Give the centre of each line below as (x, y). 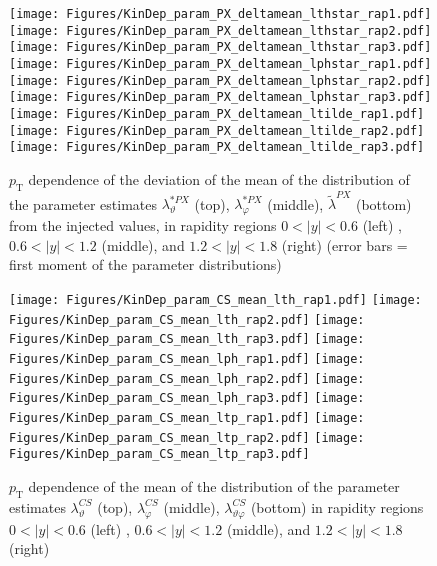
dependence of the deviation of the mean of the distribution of (219, 178)
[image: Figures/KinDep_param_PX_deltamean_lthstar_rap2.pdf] (220, 30)
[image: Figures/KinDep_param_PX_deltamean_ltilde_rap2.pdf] (217, 130)
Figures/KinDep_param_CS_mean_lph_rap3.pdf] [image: (187, 398)
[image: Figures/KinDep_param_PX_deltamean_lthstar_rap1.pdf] (220, 14)
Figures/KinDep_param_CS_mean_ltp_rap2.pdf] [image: (187, 437)
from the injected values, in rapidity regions (143, 225)
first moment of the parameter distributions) (145, 264)
